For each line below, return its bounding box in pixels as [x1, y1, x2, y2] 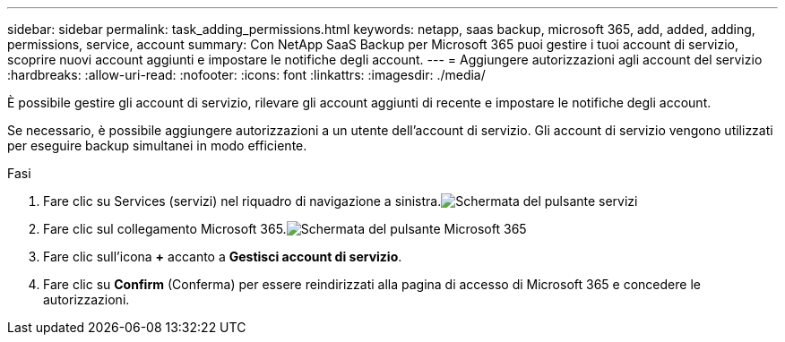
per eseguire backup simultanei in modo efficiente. [7, 138, 307, 153]
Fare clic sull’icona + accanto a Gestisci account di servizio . [43, 249, 402, 264]
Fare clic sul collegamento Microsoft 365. [43, 221, 287, 236]
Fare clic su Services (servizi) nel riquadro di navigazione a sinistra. [43, 193, 442, 209]
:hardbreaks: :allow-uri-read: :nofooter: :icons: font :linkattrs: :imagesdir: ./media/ [7, 67, 486, 82]
